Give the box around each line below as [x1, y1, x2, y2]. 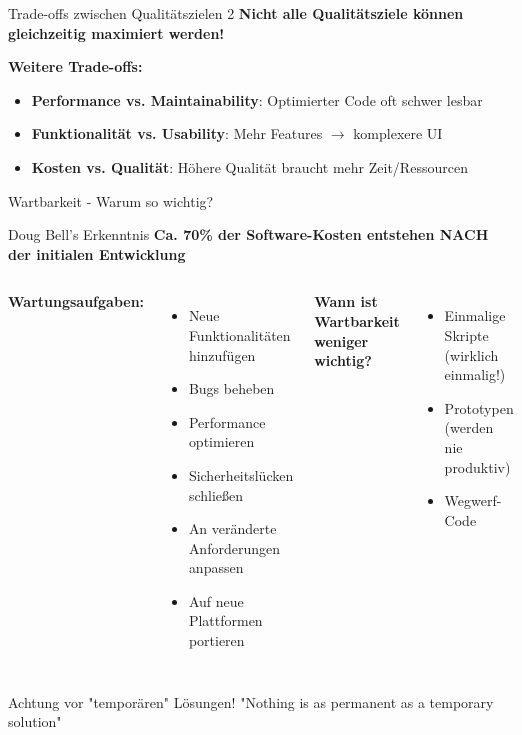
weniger [314, 330, 369, 351]
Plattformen [188, 610, 263, 631]
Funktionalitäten [188, 324, 291, 345]
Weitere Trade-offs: [8, 56, 143, 77]
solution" [8, 711, 62, 732]
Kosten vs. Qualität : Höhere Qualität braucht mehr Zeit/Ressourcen [31, 156, 468, 177]
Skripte [444, 324, 489, 345]
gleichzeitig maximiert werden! [8, 22, 225, 43]
